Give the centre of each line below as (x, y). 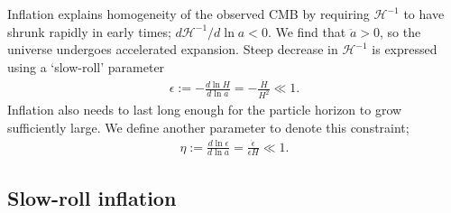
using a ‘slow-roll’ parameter (86, 66)
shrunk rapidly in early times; (89, 31)
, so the (400, 31)
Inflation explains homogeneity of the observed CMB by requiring (189, 14)
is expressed (405, 49)
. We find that (307, 31)
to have (424, 14)
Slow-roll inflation (92, 197)
